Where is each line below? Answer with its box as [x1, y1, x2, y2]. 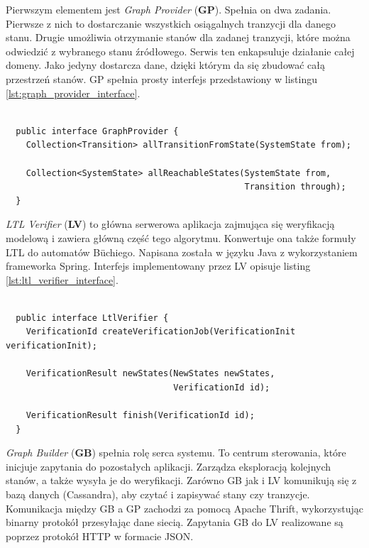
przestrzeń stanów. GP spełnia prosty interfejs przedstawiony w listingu [6, 71, 317, 86]
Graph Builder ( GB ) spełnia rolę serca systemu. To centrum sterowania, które [6, 445, 346, 460]
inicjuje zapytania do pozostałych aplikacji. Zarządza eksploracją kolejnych [6, 459, 331, 473]
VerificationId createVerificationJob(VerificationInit [26, 327, 296, 337]
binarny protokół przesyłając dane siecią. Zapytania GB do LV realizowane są [6, 515, 343, 530]
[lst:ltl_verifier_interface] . [6, 272, 119, 287]
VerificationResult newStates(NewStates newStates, [26, 368, 275, 379]
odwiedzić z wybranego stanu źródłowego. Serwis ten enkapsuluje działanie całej [6, 43, 355, 58]
